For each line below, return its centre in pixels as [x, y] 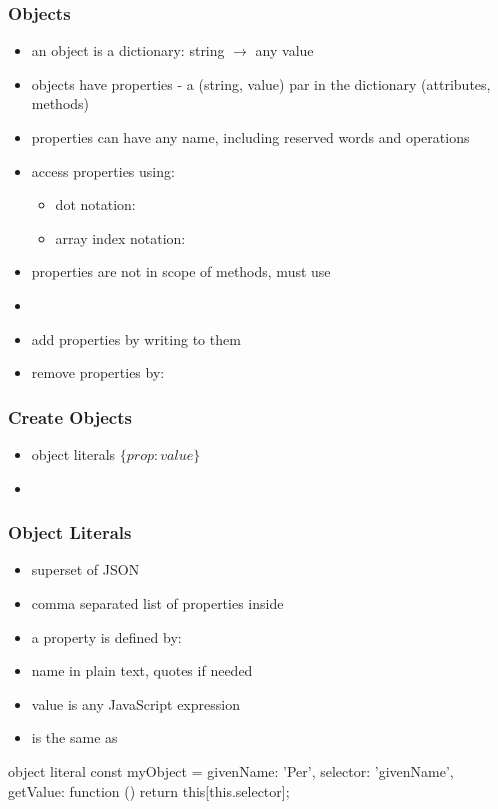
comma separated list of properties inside [157, 602]
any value [284, 50]
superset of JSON [85, 569]
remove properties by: [98, 372]
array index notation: [120, 237]
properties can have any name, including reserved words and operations [250, 137]
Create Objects [70, 416]
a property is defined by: [106, 636]
